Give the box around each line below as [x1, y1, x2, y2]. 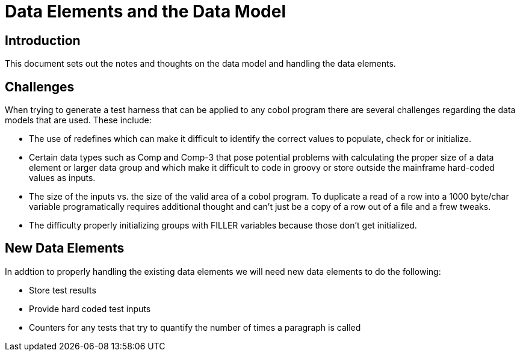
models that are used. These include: [5, 115, 152, 126]
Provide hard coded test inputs [29, 303, 151, 314]
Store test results [29, 284, 96, 295]
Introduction [5, 32, 81, 48]
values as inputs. [29, 173, 96, 183]
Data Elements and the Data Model [5, 1, 286, 22]
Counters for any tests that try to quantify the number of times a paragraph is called [29, 322, 361, 333]
